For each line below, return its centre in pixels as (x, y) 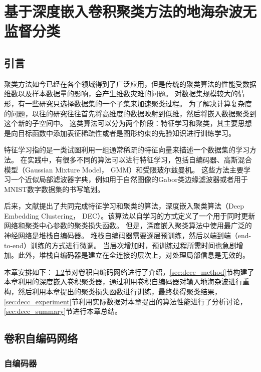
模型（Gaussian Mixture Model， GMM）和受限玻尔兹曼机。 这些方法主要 (124, 169)
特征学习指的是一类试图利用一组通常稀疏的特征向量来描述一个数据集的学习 (127, 150)
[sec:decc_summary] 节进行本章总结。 (63, 311)
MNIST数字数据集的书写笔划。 (54, 189)
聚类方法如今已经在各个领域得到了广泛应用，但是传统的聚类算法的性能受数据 (130, 83)
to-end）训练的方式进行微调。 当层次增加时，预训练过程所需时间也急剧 (120, 245)
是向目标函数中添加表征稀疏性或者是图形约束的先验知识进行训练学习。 (120, 133)
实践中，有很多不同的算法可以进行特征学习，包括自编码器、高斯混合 (140, 159)
